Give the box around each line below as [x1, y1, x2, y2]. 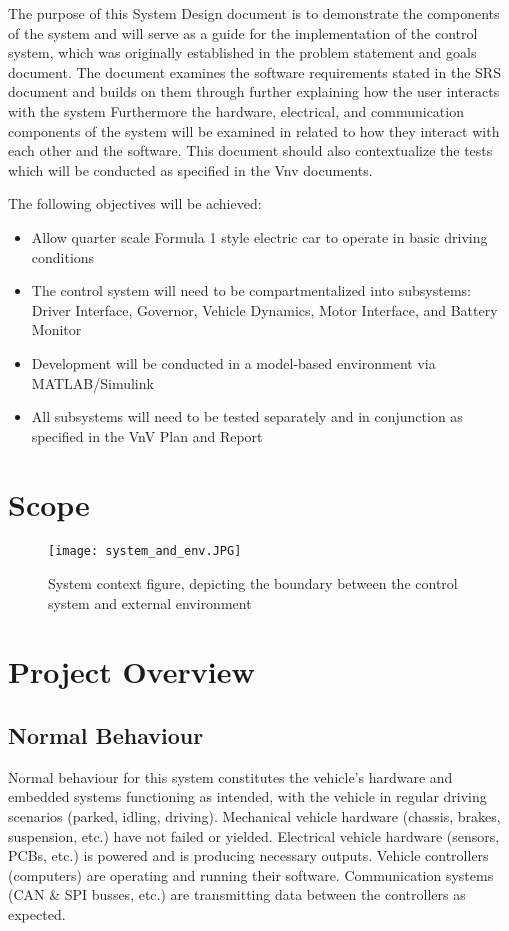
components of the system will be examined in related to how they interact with [8, 120, 500, 141]
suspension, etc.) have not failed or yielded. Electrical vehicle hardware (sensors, [8, 825, 500, 846]
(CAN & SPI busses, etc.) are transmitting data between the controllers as [8, 884, 466, 905]
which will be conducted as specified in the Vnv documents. [8, 159, 373, 180]
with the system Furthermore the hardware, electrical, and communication [8, 100, 464, 121]
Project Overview [8, 651, 255, 692]
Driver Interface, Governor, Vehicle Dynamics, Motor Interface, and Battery [31, 299, 498, 320]
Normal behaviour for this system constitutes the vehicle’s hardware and [8, 766, 453, 787]
